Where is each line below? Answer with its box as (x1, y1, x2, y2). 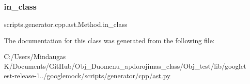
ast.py (152, 70, 171, 80)
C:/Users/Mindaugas (4, 51, 66, 61)
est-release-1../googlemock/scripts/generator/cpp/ (4, 70, 153, 80)
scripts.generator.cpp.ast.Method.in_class (4, 19, 127, 29)
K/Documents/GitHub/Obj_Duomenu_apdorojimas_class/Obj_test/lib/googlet (4, 61, 247, 71)
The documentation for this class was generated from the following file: (4, 35, 215, 45)
